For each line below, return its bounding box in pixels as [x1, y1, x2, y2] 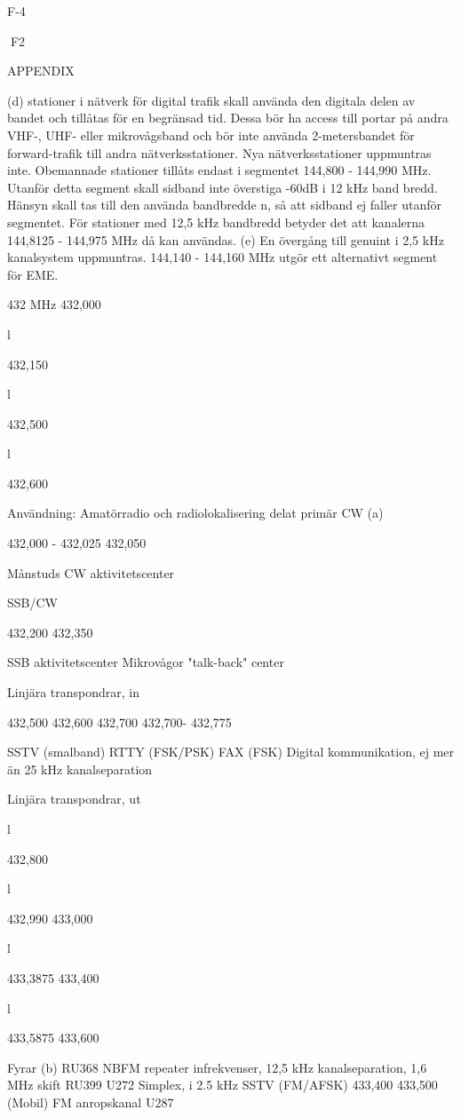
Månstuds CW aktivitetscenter [7, 563, 175, 582]
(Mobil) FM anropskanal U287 [7, 1092, 174, 1111]
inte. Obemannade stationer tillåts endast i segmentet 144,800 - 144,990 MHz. [7, 161, 432, 179]
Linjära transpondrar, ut [7, 789, 141, 808]
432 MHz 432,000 [7, 295, 101, 313]
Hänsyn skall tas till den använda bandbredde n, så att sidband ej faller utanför [7, 195, 442, 214]
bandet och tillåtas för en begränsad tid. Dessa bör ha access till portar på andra [7, 108, 449, 127]
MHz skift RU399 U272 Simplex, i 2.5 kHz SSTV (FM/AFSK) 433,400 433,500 [7, 1075, 438, 1094]
